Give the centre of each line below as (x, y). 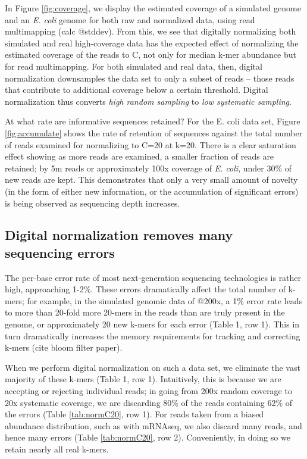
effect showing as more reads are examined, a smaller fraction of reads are (140, 156)
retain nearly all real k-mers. (57, 449)
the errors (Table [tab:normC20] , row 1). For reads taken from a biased (134, 414)
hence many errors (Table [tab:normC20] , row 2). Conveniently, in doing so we (148, 437)
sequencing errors (60, 252)
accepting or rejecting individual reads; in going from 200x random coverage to (148, 391)
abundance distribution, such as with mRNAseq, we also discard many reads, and (153, 425)
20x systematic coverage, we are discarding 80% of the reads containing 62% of (149, 402)
